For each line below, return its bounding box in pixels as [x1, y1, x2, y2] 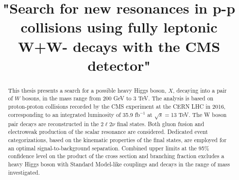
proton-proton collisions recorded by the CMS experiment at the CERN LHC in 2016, [8, 102, 226, 111]
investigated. [8, 168, 40, 176]
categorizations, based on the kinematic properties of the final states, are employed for [8, 135, 227, 144]
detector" [87, 55, 151, 75]
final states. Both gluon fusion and [117, 119, 205, 128]
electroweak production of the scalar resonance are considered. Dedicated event [8, 128, 208, 136]
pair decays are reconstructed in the [8, 119, 99, 128]
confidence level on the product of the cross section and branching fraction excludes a [8, 152, 224, 160]
